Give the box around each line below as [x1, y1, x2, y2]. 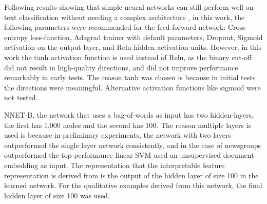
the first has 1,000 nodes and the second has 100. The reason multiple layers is [4, 119, 251, 130]
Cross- [227, 22, 248, 32]
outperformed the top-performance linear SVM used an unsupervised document [4, 150, 254, 160]
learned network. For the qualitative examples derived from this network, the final [4, 180, 262, 191]
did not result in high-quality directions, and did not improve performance [4, 62, 238, 72]
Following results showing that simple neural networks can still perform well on [4, 2, 254, 12]
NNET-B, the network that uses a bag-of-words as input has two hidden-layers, [4, 109, 254, 120]
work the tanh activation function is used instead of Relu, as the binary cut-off [4, 51, 252, 62]
